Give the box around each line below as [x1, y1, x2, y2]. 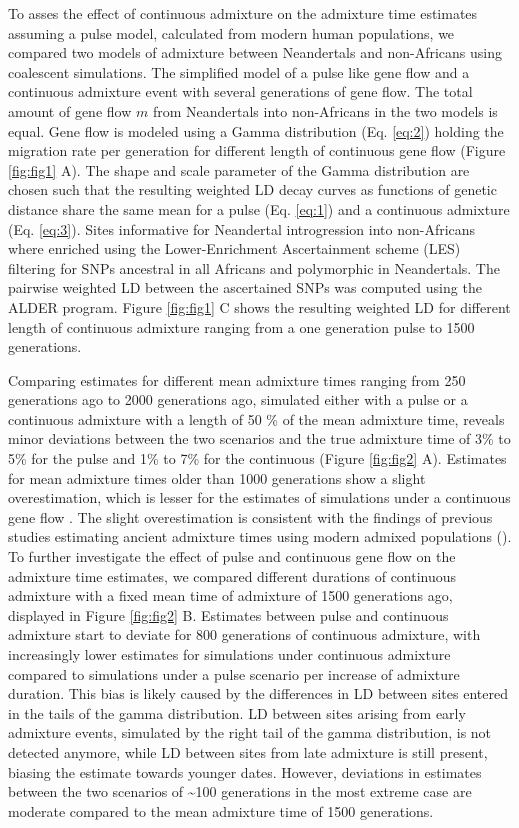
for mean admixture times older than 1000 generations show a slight [8, 467, 426, 488]
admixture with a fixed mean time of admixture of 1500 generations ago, [8, 585, 453, 606]
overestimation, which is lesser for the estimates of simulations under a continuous [8, 487, 511, 508]
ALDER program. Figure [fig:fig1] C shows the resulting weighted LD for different [8, 296, 511, 317]
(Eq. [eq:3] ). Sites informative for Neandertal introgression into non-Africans [8, 218, 476, 239]
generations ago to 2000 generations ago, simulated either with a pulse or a [8, 389, 468, 410]
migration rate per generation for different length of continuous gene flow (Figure [8, 140, 506, 161]
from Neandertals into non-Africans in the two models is [152, 100, 498, 121]
